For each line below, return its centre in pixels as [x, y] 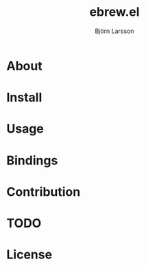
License [29, 255]
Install [24, 98]
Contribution [44, 191]
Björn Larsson [114, 31]
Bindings [32, 160]
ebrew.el [114, 12]
